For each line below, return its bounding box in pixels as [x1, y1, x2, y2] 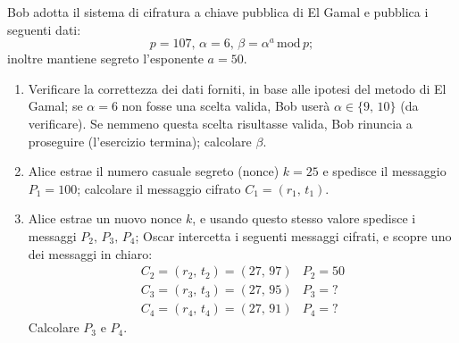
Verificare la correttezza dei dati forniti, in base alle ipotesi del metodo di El [28, 79, 446, 97]
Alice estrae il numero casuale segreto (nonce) [28, 162, 280, 180]
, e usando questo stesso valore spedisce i [192, 209, 416, 228]
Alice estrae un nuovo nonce [28, 209, 182, 228]
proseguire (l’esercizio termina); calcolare [28, 131, 252, 150]
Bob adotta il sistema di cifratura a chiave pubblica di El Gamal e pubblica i [7, 3, 429, 21]
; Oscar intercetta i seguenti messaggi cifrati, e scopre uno [135, 227, 452, 246]
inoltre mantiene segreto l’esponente [7, 49, 204, 68]
